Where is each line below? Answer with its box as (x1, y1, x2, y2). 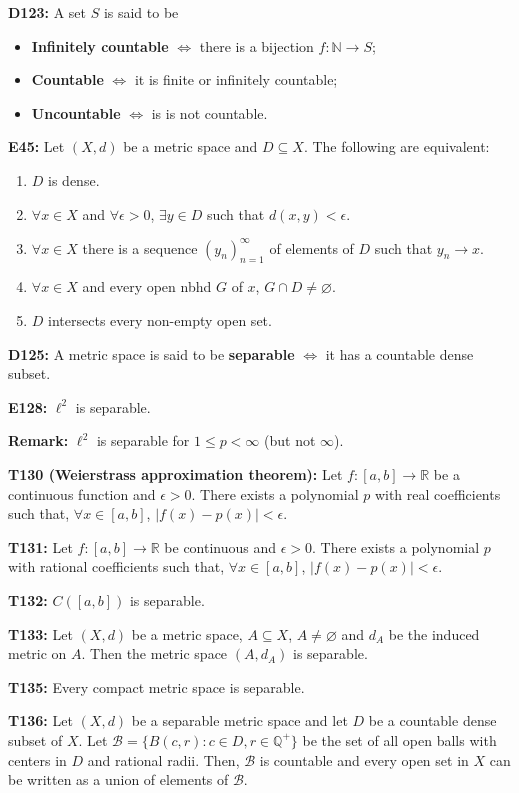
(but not (264, 430, 316, 451)
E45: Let (8, 136, 65, 157)
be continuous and (164, 536, 277, 557)
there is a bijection (199, 35, 314, 56)
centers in (8, 749, 67, 770)
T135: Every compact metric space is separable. (8, 676, 305, 697)
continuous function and (8, 483, 156, 504)
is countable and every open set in (259, 749, 469, 770)
